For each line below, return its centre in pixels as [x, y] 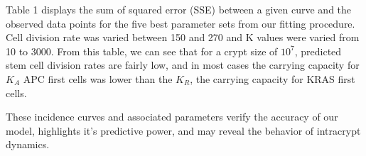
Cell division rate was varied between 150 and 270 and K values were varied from [183, 37]
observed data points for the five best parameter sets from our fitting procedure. [181, 23]
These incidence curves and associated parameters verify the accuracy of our [172, 117]
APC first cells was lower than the [98, 78]
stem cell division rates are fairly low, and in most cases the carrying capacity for [183, 65]
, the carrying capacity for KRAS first [273, 78]
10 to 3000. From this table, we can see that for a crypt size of [142, 51]
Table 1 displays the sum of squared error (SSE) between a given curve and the [179, 9]
